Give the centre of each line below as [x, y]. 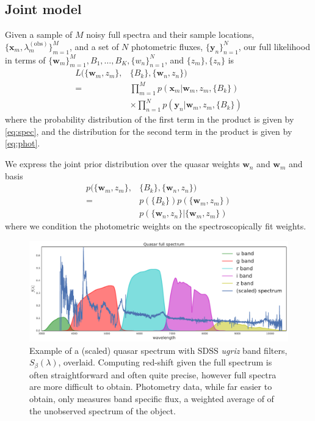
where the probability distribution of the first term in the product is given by [150, 119]
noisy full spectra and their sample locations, [170, 34]
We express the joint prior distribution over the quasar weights [122, 164]
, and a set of [94, 46]
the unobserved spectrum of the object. [103, 410]
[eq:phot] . [23, 143]
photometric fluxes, [167, 46]
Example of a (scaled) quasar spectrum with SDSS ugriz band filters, [158, 350]
